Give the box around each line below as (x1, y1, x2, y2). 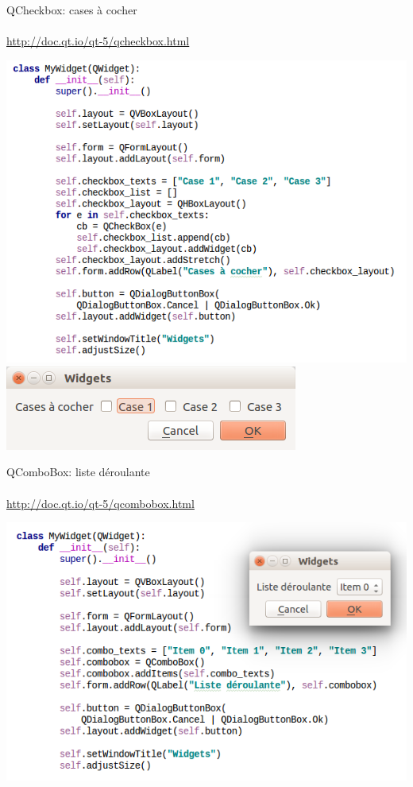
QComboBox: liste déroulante (6, 463, 150, 480)
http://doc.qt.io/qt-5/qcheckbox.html (6, 33, 190, 49)
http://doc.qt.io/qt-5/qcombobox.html (6, 494, 195, 511)
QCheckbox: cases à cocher (6, 2, 137, 17)
